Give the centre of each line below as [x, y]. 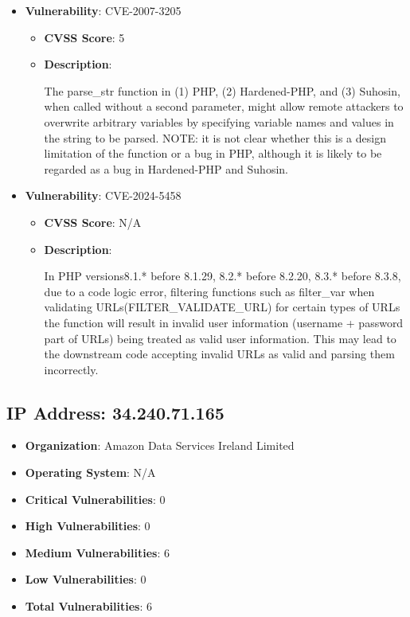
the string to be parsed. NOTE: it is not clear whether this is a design [215, 137]
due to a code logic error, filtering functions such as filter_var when [209, 291]
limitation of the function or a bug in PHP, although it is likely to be [213, 153]
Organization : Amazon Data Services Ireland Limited [160, 445]
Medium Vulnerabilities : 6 [97, 552]
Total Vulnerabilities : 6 [88, 606]
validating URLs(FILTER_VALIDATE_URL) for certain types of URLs [222, 307]
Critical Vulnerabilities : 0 [95, 499]
